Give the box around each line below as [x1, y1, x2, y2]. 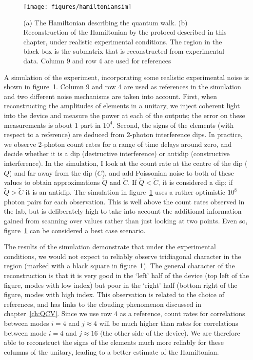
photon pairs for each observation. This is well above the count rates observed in [4, 196, 245, 206]
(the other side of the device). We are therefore [100, 327, 240, 338]
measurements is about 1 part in [4, 120, 101, 130]
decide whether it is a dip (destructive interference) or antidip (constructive [4, 148, 230, 159]
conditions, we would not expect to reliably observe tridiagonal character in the [4, 251, 241, 261]
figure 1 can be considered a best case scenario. [4, 225, 146, 235]
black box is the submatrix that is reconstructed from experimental [23, 46, 224, 56]
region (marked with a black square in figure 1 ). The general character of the [4, 260, 235, 271]
